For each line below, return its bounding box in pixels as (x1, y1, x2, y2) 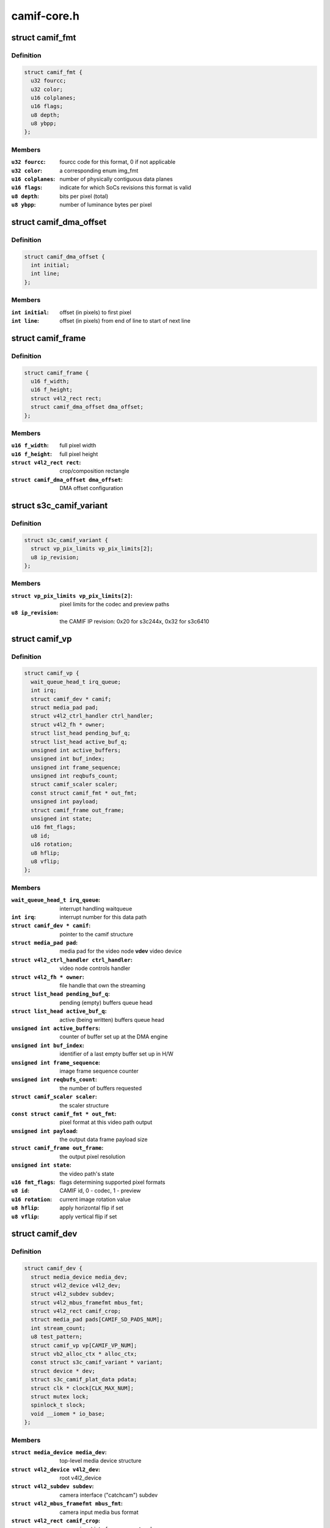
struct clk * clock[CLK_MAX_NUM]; (31, 1384, 134, 1392)
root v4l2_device (59, 1474, 102, 1482)
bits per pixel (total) (59, 193, 109, 200)
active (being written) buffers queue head (59, 1016, 164, 1023)
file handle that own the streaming (59, 982, 146, 990)
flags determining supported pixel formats (59, 1178, 166, 1186)
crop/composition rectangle (59, 468, 130, 475)
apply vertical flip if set (59, 1213, 117, 1220)
